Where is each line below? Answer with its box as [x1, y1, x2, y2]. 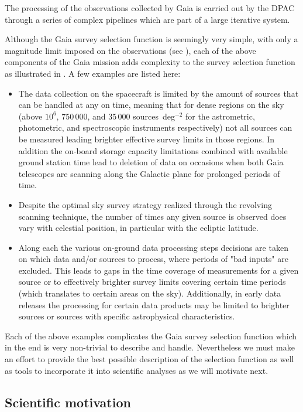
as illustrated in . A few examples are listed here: [5, 67, 181, 79]
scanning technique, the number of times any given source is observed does [18, 210, 287, 222]
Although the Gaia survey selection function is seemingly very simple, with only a [5, 33, 298, 45]
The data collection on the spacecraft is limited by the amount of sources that [18, 87, 299, 99]
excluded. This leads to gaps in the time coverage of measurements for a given [18, 264, 299, 276]
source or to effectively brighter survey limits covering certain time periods [18, 275, 286, 288]
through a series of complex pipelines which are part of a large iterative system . [5, 13, 290, 25]
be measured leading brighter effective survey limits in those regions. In [18, 132, 275, 145]
